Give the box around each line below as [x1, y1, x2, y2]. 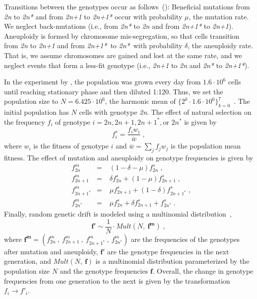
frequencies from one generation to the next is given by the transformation [4, 275, 230, 286]
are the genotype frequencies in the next [107, 246, 229, 256]
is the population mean [170, 141, 241, 151]
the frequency [4, 116, 45, 127]
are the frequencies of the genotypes [131, 233, 240, 244]
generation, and [4, 256, 51, 266]
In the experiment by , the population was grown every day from [4, 76, 201, 87]
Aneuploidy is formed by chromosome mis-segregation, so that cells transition [4, 30, 240, 41]
